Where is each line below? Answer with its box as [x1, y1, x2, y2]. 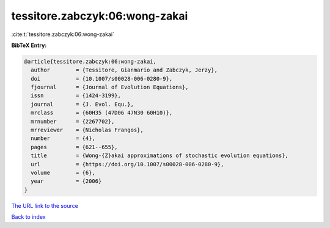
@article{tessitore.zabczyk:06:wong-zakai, [24, 58, 157, 65]
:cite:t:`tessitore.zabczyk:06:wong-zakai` [11, 31, 114, 38]
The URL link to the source [11, 202, 79, 209]
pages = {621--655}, [31, 144, 119, 150]
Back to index [11, 213, 46, 221]
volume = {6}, [31, 169, 96, 176]
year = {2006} [31, 178, 102, 185]
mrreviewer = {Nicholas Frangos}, [31, 127, 144, 134]
